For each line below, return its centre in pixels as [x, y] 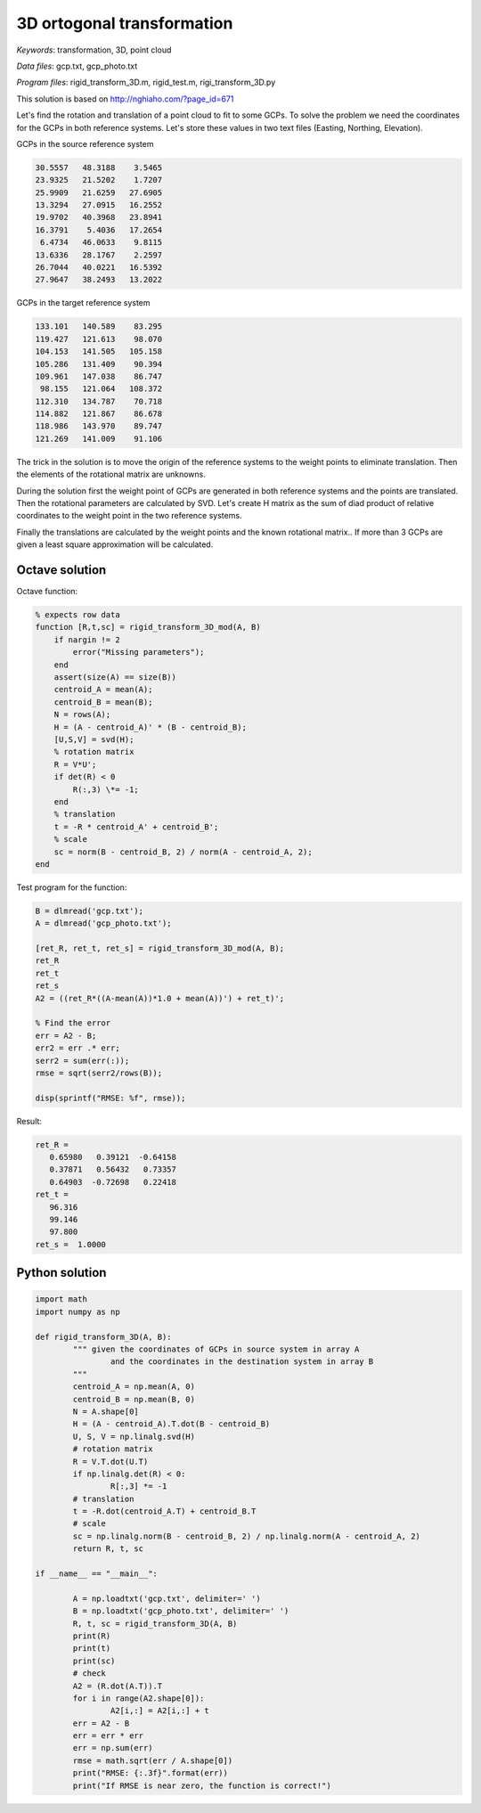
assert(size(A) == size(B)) [115, 678]
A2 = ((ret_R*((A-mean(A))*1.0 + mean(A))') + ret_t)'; [160, 998]
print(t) [92, 1649]
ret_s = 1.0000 [71, 1244]
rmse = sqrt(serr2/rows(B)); [99, 1073]
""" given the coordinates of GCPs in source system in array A [216, 1349]
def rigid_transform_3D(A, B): [104, 1337]
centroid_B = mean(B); [103, 702]
